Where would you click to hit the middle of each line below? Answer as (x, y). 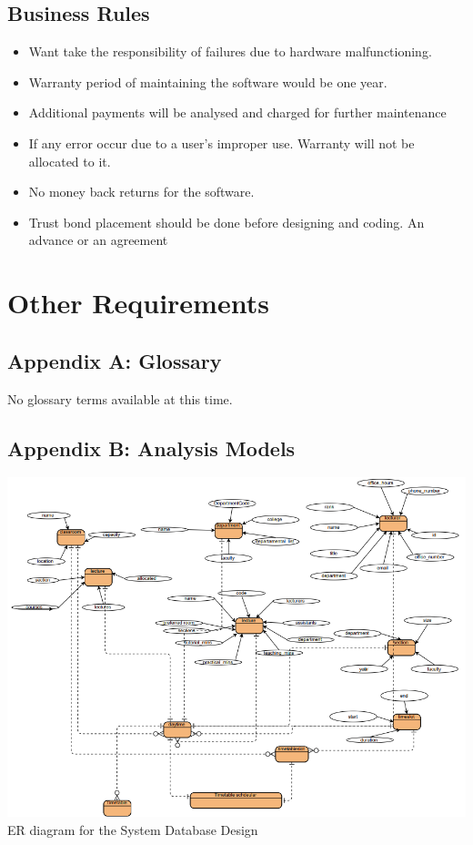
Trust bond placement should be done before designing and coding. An (226, 222)
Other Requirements (138, 303)
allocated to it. (70, 161)
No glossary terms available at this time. (120, 398)
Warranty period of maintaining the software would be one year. (208, 81)
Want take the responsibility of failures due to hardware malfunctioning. (230, 51)
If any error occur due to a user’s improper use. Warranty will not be (221, 143)
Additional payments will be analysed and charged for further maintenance (237, 112)
